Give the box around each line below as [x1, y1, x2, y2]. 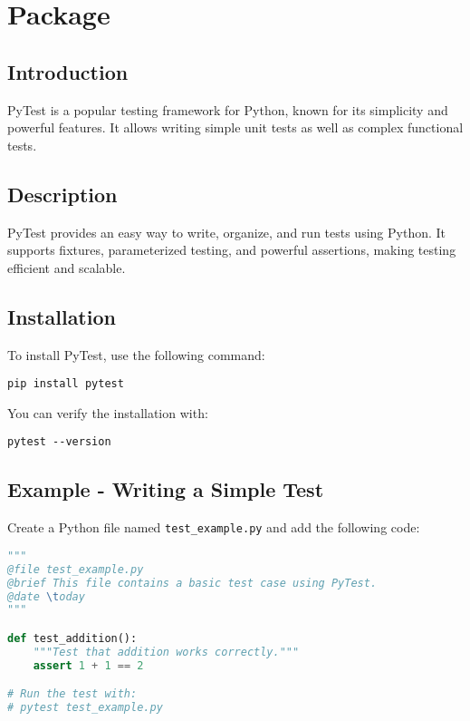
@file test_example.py [7, 562, 144, 576]
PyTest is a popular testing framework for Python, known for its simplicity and [7, 100, 448, 119]
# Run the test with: [7, 687, 138, 701]
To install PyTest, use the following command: [7, 345, 265, 364]
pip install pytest [7, 377, 124, 391]
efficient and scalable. [7, 258, 126, 277]
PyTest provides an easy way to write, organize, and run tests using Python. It [7, 222, 446, 241]
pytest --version [7, 435, 111, 449]
